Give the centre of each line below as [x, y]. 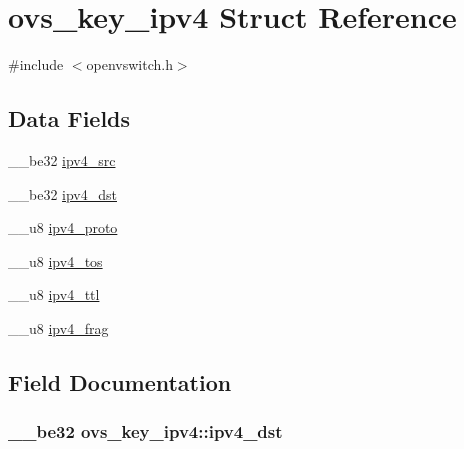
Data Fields [69, 118]
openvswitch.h [129, 64]
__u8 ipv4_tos [55, 260]
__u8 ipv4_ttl [54, 294]
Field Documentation [120, 381]
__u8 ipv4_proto [63, 227]
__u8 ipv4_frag [58, 327]
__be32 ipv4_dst [62, 193]
